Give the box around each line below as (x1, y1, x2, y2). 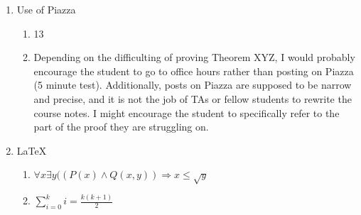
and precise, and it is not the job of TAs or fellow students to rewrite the (33, 91, 352, 106)
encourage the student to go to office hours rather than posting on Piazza (33, 63, 354, 78)
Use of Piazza (16, 2, 76, 16)
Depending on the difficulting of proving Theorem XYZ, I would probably (33, 50, 355, 65)
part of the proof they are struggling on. (33, 119, 209, 134)
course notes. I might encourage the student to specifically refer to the (33, 105, 340, 120)
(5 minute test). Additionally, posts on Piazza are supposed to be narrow (33, 77, 352, 92)
